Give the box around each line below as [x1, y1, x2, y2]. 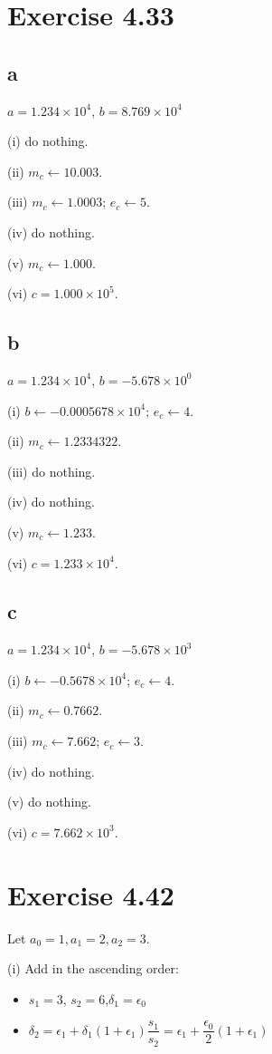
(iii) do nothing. [7, 461, 96, 480]
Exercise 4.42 [7, 875, 174, 913]
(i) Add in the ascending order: [7, 959, 179, 978]
